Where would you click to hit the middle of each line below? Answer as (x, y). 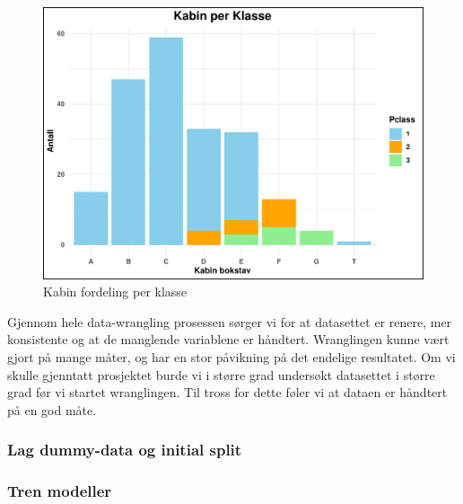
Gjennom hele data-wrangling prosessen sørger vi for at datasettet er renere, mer (230, 321)
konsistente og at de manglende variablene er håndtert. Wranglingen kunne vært (228, 339)
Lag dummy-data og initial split (125, 450)
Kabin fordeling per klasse (115, 292)
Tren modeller (60, 491)
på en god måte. (52, 409)
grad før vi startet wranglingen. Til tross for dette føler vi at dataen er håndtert (227, 392)
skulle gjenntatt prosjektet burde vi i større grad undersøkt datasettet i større (221, 374)
